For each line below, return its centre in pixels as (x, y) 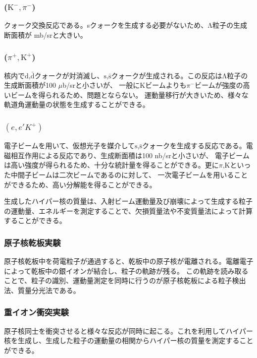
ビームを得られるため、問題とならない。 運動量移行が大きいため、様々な (129, 94)
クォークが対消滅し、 (69, 75)
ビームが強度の (219, 85)
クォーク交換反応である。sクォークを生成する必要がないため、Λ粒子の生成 (126, 25)
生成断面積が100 (30, 85)
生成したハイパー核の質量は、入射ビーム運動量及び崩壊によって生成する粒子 (128, 201)
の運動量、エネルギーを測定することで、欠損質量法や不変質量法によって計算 (128, 210)
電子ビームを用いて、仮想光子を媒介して (70, 146)
